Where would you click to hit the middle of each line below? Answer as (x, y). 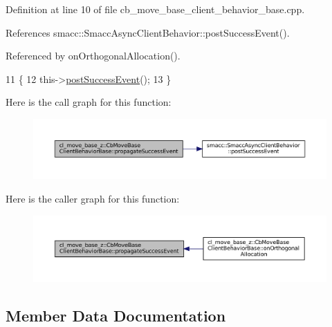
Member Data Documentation (116, 315)
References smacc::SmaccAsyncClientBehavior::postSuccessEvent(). (148, 32)
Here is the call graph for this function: (89, 102)
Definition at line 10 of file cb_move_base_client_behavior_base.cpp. (155, 9)
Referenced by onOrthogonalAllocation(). (93, 56)
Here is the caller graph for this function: (93, 198)
